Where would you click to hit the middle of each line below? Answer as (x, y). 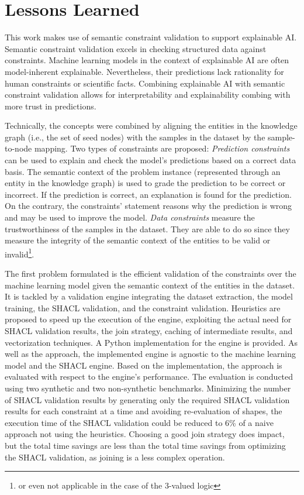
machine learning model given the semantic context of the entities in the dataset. (150, 285)
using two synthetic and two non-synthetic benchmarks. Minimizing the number (148, 388)
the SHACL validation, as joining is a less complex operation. (115, 457)
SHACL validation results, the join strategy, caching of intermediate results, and (149, 331)
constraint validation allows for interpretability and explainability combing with (148, 94)
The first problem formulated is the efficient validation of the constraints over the (151, 274)
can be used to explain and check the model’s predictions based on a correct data (151, 160)
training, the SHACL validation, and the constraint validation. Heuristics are (143, 307)
